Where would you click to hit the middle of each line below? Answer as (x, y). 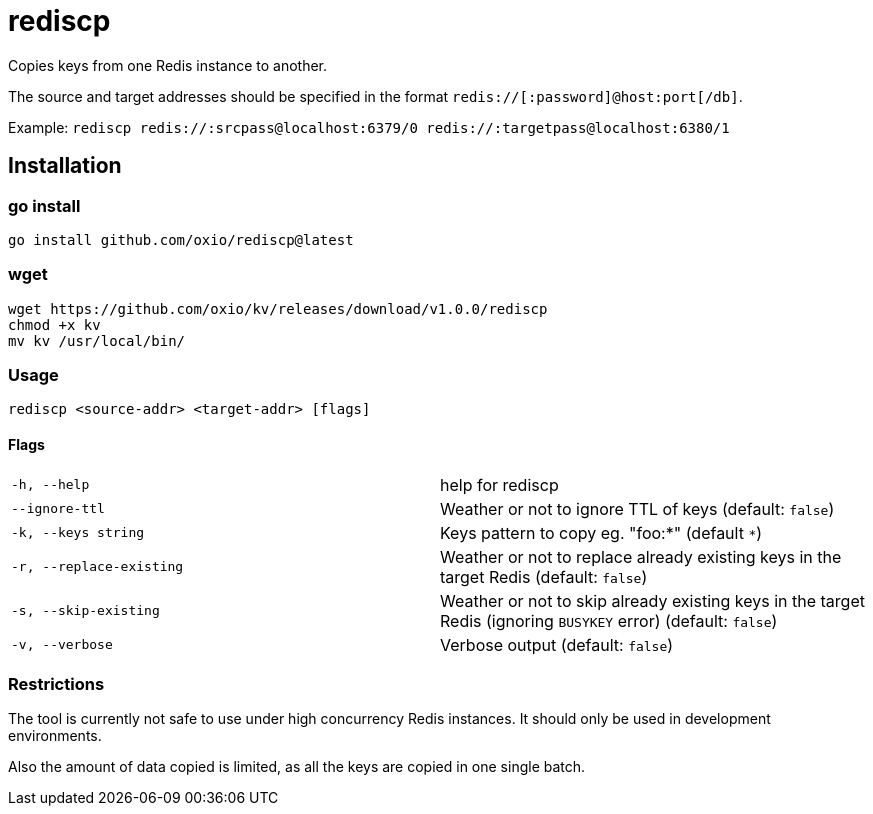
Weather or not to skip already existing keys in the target (652, 600)
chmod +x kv (54, 324)
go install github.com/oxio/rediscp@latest (181, 239)
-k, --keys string (78, 533)
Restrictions (56, 684)
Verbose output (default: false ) (557, 644)
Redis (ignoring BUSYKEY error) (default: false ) (609, 620)
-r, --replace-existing (97, 567)
